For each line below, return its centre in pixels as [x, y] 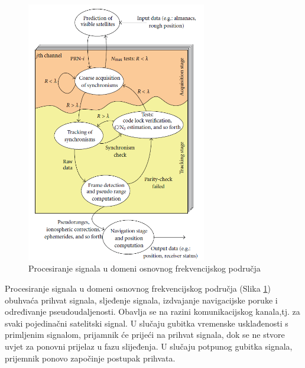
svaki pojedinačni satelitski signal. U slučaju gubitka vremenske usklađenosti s [147, 323]
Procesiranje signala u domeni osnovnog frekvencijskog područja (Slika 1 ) [138, 288]
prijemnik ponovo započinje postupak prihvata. [90, 358]
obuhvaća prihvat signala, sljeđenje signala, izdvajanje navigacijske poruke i [141, 300]
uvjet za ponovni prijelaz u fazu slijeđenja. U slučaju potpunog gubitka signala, [149, 346]
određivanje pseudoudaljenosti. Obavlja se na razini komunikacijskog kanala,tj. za [152, 311]
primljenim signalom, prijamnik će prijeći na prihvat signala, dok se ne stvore [145, 335]
